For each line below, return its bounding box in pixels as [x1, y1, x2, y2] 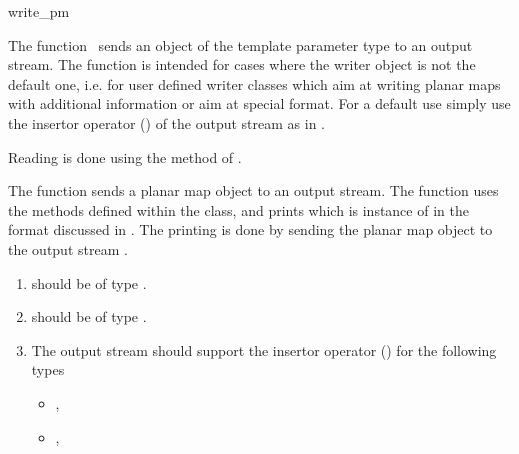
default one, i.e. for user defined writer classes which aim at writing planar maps [8, 73, 501, 94]
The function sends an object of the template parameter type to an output [8, 34, 473, 55]
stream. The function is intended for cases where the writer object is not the [8, 54, 476, 75]
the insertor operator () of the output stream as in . [8, 112, 325, 133]
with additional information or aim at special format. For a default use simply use [8, 93, 511, 114]
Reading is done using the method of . [8, 146, 242, 167]
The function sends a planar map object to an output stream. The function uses [8, 180, 499, 201]
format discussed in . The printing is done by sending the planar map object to [8, 219, 493, 240]
